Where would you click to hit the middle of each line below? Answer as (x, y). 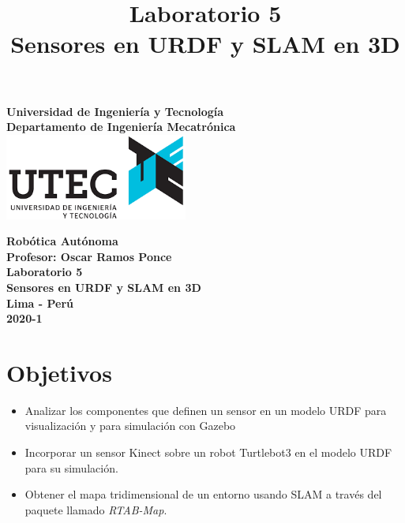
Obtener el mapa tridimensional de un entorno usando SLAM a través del (203, 494)
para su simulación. (71, 467)
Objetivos (59, 372)
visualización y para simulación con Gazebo (130, 426)
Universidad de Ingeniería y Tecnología (115, 111)
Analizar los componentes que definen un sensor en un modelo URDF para (206, 410)
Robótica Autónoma (62, 241)
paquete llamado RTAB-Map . (96, 509)
